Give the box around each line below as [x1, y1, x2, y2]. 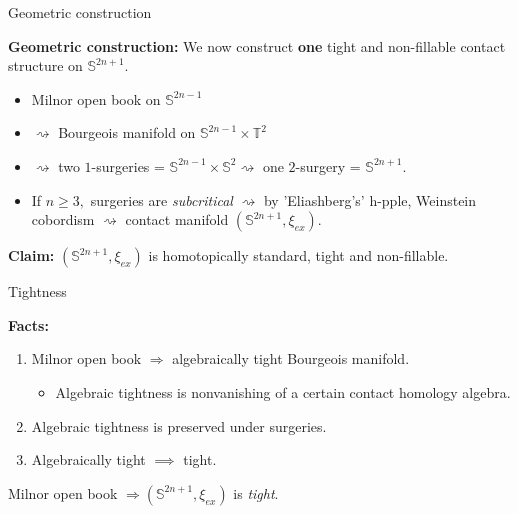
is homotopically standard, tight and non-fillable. [148, 245, 449, 266]
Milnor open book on [31, 88, 161, 109]
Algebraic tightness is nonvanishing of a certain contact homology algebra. [55, 381, 511, 402]
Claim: [8, 245, 55, 266]
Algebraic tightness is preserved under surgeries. [31, 415, 327, 436]
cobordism [31, 209, 95, 230]
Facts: [8, 314, 49, 335]
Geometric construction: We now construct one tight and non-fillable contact [8, 35, 506, 56]
